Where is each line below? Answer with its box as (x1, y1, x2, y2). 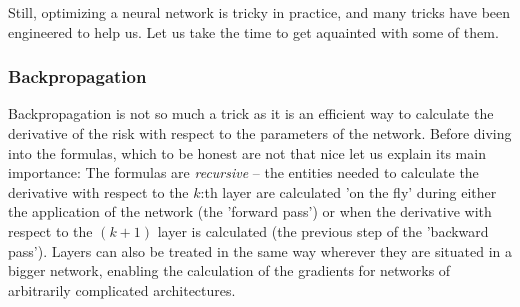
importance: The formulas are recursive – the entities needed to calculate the (8, 162, 479, 183)
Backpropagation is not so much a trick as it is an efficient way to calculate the (8, 103, 494, 124)
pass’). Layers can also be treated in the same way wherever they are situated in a (8, 240, 512, 261)
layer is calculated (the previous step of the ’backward (157, 220, 489, 241)
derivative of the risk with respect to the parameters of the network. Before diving (8, 123, 512, 143)
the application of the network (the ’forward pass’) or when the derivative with (8, 201, 492, 222)
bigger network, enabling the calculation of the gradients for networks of (8, 260, 451, 281)
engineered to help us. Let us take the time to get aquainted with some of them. (8, 21, 499, 42)
